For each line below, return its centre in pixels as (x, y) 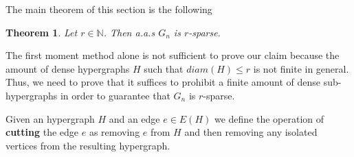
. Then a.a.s (129, 32)
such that (164, 68)
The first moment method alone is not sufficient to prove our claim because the (173, 55)
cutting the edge (42, 132)
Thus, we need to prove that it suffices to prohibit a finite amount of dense (163, 82)
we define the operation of (269, 118)
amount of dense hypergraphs (68, 68)
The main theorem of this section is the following (109, 9)
